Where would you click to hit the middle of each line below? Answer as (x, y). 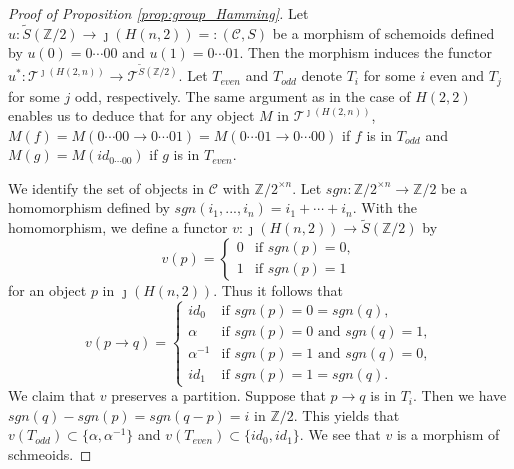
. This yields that (346, 414)
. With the (384, 207)
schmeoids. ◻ (50, 453)
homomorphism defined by (89, 207)
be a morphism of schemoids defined (383, 32)
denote (321, 75)
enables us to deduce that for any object (131, 115)
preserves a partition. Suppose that (218, 395)
